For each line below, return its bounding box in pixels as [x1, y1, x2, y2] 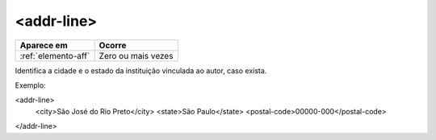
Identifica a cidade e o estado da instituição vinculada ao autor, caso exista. [15, 65, 267, 76]
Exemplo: [15, 80, 46, 90]
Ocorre [99, 39, 127, 51]
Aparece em [19, 39, 68, 51]
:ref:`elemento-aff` [19, 50, 90, 61]
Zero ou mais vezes [99, 50, 174, 61]
